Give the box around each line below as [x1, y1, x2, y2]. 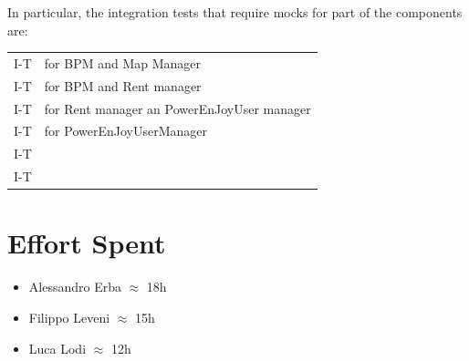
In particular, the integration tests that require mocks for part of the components [7, 3, 463, 21]
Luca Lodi [28, 338, 87, 357]
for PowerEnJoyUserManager [44, 121, 207, 140]
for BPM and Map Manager [44, 53, 202, 72]
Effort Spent [7, 224, 166, 262]
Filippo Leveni [28, 307, 110, 326]
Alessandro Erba [28, 277, 121, 296]
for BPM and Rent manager [44, 76, 202, 95]
